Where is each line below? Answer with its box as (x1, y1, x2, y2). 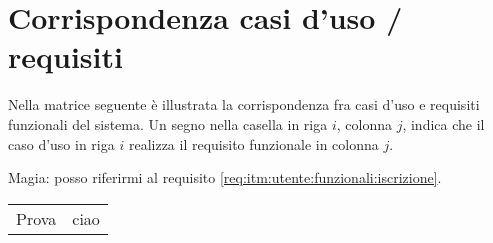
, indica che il (402, 113, 485, 134)
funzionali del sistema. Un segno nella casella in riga (8, 113, 328, 134)
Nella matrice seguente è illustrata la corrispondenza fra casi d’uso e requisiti (8, 94, 480, 115)
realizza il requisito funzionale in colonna (128, 133, 379, 154)
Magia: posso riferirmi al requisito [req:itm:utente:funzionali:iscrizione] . (8, 167, 442, 188)
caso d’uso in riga (8, 133, 115, 154)
